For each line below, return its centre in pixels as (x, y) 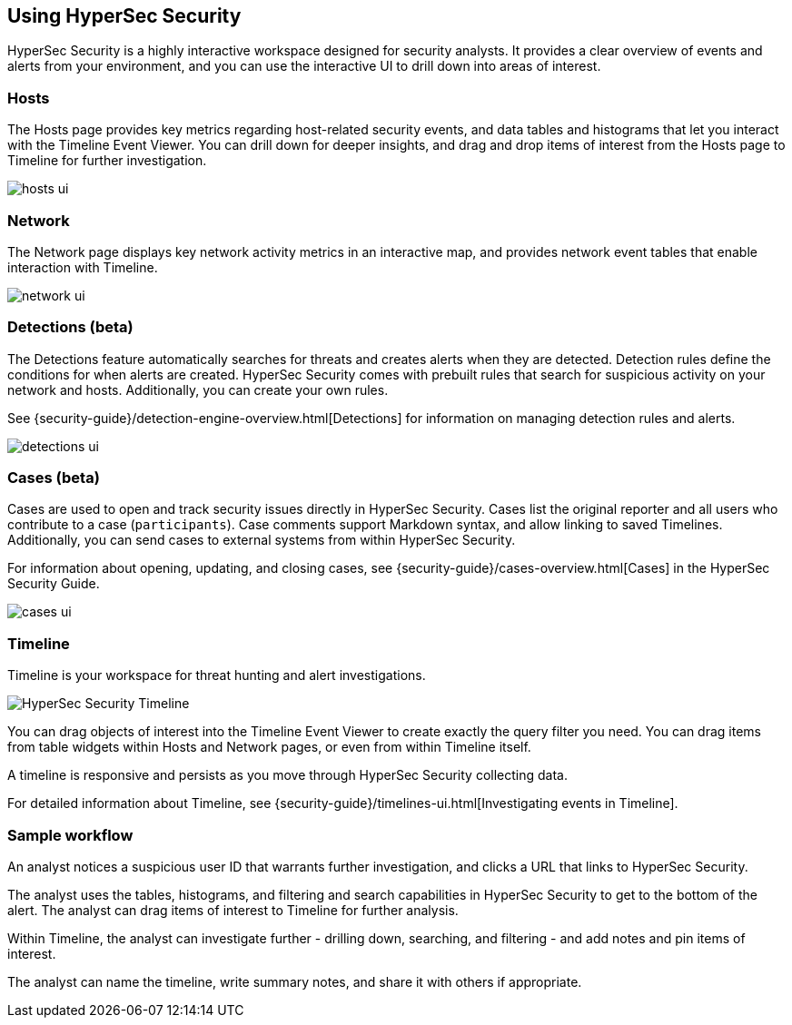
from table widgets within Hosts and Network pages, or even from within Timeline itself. (269, 747)
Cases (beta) (54, 478)
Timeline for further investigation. (107, 161)
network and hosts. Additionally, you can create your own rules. (198, 389)
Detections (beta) (70, 327)
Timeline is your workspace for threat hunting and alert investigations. (217, 675)
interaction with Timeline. (83, 267)
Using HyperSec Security (124, 16)
